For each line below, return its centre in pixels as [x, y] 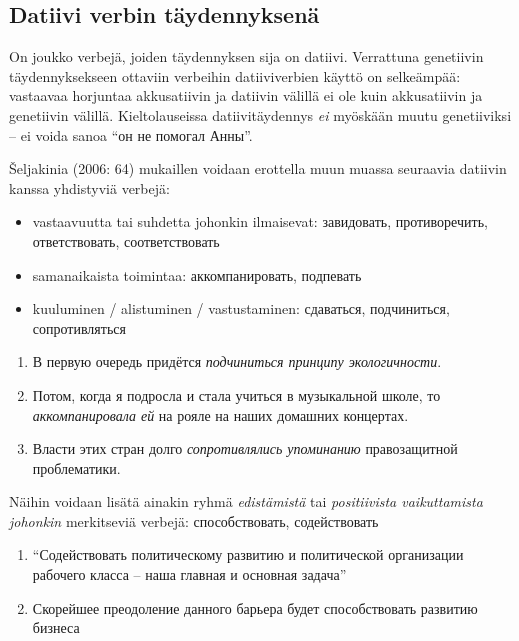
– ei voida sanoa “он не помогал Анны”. [131, 134]
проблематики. [76, 467]
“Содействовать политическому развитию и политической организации [248, 554]
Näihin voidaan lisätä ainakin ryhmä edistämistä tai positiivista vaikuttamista [246, 501]
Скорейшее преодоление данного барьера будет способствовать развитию [255, 607]
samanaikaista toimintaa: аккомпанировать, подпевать [197, 274]
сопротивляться [79, 327]
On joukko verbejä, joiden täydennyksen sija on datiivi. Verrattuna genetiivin [246, 56]
